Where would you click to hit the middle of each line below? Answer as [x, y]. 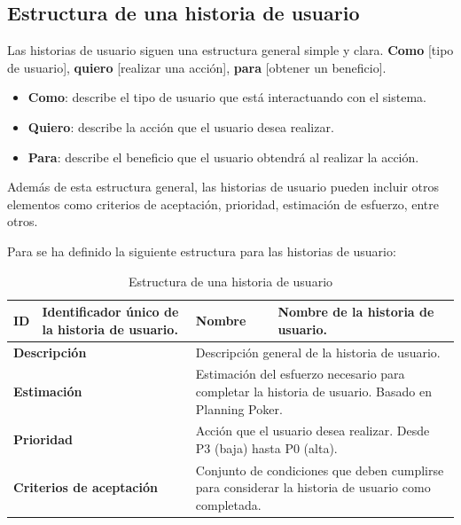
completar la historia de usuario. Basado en [313, 392]
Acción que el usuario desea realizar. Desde [313, 431]
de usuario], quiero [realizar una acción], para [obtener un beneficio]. [197, 67]
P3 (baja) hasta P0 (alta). [266, 448]
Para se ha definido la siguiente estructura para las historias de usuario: [202, 251]
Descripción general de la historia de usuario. [318, 352]
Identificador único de [110, 312]
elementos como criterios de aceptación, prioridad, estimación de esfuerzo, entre [223, 204]
